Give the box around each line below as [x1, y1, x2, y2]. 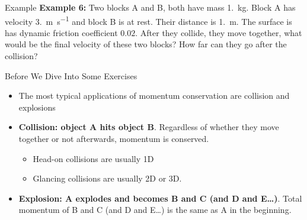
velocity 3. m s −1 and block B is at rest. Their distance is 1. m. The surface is [5, 13, 292, 27]
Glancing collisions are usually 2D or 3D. [33, 172, 182, 185]
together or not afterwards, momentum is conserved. [18, 132, 209, 144]
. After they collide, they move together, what [135, 26, 302, 38]
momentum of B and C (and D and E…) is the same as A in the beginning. [18, 203, 292, 216]
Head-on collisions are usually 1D [33, 152, 154, 164]
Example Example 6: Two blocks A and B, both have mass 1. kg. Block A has [5, 1, 296, 13]
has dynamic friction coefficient [5, 26, 118, 38]
